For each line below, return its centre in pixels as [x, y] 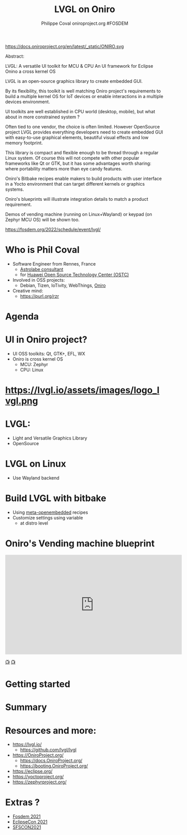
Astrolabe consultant [42, 269]
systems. [15, 189]
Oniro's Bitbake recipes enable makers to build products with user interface [84, 179]
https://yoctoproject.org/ [38, 777]
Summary [26, 707]
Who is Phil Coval [42, 250]
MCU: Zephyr [34, 364]
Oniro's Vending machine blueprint [80, 543]
